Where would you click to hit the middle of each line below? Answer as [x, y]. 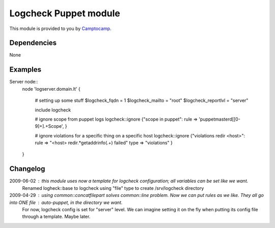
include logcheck [53, 110]
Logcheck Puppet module [65, 13]
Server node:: [24, 82]
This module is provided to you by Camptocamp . [60, 28]
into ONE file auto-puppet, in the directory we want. [66, 202]
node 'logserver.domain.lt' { [51, 89]
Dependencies [33, 43]
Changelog [27, 169]
